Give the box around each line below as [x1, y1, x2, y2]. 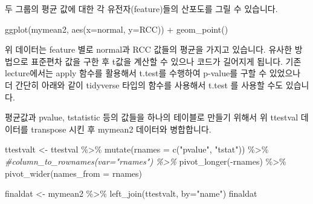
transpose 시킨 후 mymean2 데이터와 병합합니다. [31, 122, 211, 135]
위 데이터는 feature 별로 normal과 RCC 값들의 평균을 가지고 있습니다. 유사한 [5, 43, 292, 56]
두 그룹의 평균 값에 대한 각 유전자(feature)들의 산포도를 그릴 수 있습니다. [5, 2, 278, 15]
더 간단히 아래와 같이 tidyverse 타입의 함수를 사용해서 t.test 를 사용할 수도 [5, 78, 283, 91]
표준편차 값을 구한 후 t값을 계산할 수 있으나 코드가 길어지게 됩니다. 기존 [31, 54, 302, 67]
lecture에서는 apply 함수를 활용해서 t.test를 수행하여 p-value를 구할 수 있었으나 [5, 67, 301, 79]
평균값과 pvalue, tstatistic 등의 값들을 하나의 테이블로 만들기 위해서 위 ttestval [5, 111, 298, 123]
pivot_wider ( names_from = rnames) [5, 166, 143, 179]
